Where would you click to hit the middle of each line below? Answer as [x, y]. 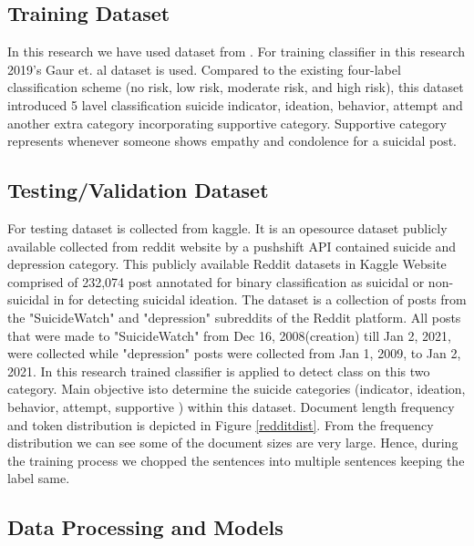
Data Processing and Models [145, 527]
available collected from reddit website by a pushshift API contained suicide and [232, 246]
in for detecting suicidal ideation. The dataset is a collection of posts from [260, 299]
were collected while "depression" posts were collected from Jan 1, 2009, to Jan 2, [234, 353]
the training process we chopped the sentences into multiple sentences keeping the [236, 460]
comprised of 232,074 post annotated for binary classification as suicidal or [216, 281]
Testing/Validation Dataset [138, 190]
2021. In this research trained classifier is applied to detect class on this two [219, 371]
